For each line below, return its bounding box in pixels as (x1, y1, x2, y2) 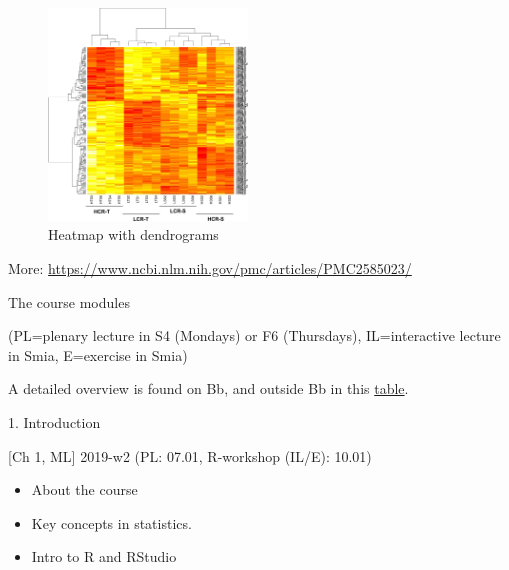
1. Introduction (8, 411, 101, 432)
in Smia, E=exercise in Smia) (8, 344, 188, 365)
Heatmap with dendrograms (48, 224, 219, 245)
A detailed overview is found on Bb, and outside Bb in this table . (8, 378, 409, 399)
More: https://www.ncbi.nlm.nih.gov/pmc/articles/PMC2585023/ (8, 258, 412, 279)
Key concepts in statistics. (31, 512, 192, 533)
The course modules (8, 291, 130, 312)
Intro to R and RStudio (31, 546, 177, 567)
